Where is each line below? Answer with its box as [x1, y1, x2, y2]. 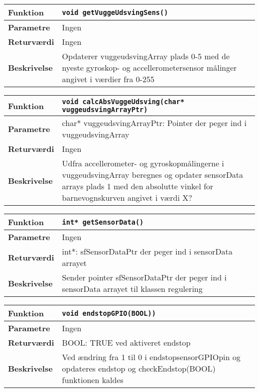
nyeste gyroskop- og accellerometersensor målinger [62, 62, 237, 73]
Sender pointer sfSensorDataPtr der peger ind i [62, 271, 227, 283]
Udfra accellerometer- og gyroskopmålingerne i [62, 157, 224, 169]
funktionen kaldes [62, 374, 124, 386]
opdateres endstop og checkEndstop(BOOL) [62, 363, 216, 374]
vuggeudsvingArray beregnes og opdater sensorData [62, 169, 244, 180]
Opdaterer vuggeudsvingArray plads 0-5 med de [62, 50, 230, 62]
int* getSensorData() [62, 218, 144, 226]
